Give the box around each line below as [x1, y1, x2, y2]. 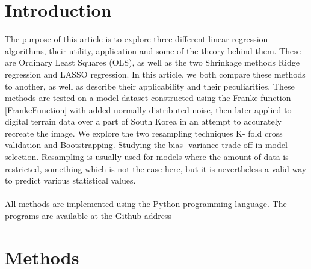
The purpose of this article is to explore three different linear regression [5, 32, 268, 45]
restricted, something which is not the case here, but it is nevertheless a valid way [5, 162, 307, 175]
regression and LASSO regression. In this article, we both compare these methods [5, 67, 306, 80]
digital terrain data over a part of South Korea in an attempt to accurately [5, 115, 282, 128]
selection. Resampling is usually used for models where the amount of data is [5, 150, 289, 163]
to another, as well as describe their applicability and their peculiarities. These [5, 79, 295, 92]
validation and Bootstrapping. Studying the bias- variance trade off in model [5, 138, 288, 151]
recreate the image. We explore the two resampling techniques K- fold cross [5, 126, 283, 139]
